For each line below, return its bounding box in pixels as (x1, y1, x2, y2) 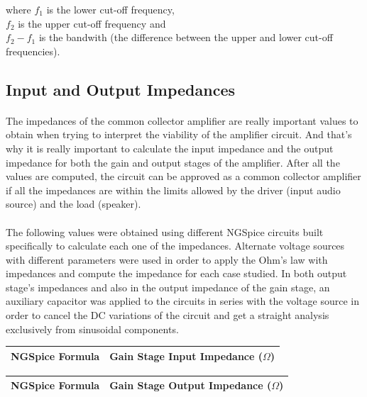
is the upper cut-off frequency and (18, 16, 166, 30)
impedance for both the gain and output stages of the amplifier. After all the (6, 155, 340, 169)
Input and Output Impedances (6, 78, 236, 100)
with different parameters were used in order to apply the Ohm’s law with (6, 252, 328, 267)
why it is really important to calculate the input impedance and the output (6, 140, 334, 155)
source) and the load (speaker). (6, 196, 141, 211)
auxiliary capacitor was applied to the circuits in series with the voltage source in (6, 293, 359, 308)
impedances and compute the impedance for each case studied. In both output (6, 266, 347, 281)
